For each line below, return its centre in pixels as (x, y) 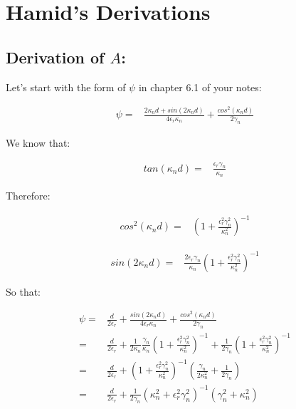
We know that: (38, 142)
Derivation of (55, 57)
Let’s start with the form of (66, 87)
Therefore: (28, 196)
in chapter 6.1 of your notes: (200, 87)
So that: (23, 291)
